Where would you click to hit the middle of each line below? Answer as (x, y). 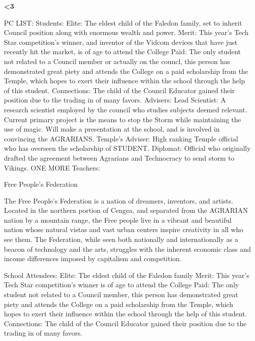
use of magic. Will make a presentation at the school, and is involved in (112, 129)
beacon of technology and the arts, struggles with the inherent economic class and (127, 249)
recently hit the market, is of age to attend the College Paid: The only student (123, 51)
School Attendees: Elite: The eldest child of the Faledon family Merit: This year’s (127, 275)
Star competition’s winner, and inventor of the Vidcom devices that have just (121, 42)
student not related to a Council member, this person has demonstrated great (121, 294)
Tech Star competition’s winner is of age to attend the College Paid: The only (122, 285)
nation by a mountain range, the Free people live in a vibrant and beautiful (118, 220)
